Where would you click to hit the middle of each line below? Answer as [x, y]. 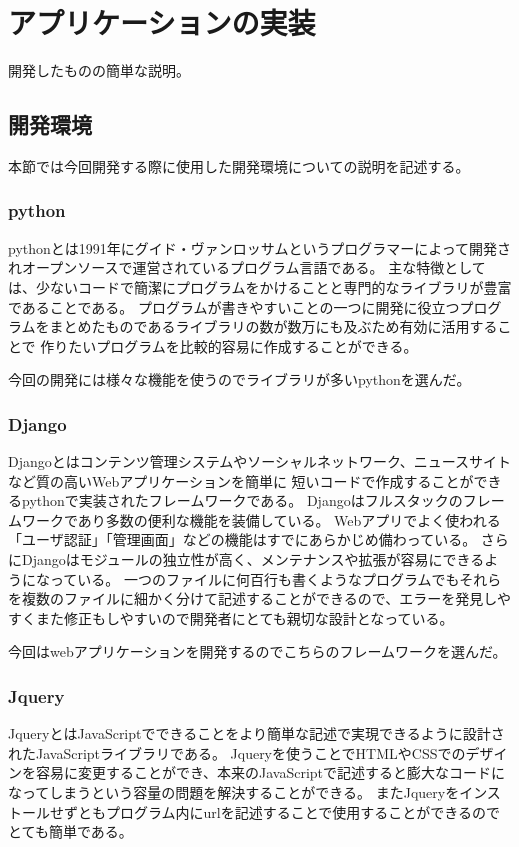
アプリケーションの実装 [162, 22]
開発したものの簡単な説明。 [99, 70]
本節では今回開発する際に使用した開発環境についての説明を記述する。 [239, 165]
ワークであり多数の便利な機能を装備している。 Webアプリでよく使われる [261, 519]
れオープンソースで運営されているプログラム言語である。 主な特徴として [247, 267]
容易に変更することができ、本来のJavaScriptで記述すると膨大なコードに [270, 772]
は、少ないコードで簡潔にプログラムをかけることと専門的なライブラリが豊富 [260, 286]
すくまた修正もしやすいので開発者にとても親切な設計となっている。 [231, 617]
